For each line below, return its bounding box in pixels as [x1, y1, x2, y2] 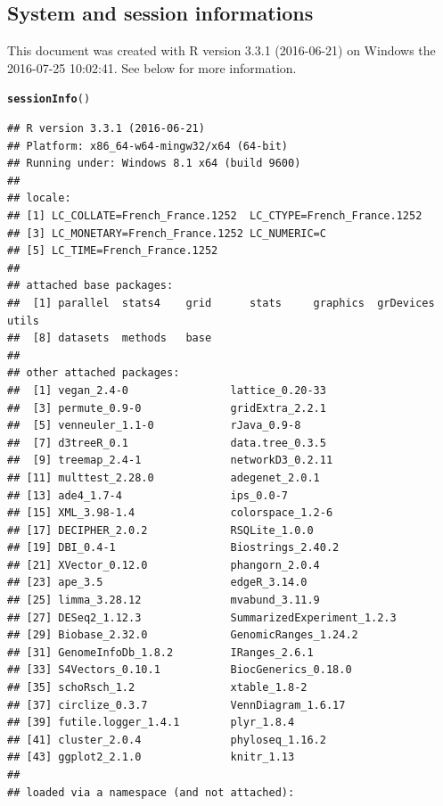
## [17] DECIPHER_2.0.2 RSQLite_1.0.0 [7, 523, 314, 537]
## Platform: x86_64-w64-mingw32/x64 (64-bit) [7, 139, 288, 152]
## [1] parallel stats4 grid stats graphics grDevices [7, 296, 435, 309]
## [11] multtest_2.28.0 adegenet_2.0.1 [7, 471, 320, 484]
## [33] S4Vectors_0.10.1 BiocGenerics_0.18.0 [7, 663, 352, 677]
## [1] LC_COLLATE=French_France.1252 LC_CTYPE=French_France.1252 [7, 210, 422, 223]
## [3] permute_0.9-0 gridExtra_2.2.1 [7, 401, 326, 415]
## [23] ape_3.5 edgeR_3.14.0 [7, 576, 308, 589]
